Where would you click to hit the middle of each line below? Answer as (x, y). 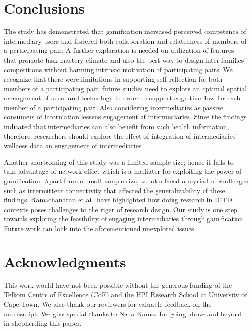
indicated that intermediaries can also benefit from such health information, (117, 126)
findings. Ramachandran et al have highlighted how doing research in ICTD (118, 200)
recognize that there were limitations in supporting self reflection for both (113, 79)
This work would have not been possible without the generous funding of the (118, 285)
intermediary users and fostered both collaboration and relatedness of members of (125, 41)
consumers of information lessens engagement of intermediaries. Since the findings (125, 117)
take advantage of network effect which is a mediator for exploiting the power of (123, 171)
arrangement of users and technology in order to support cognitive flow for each (122, 98)
